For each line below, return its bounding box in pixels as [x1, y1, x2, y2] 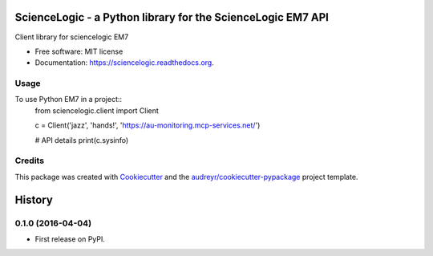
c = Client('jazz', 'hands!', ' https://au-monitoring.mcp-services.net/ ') [34, 120, 261, 130]
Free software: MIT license [34, 47, 123, 56]
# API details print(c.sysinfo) [34, 135, 129, 144]
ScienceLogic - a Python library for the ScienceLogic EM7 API [14, 10, 329, 24]
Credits [14, 155, 44, 166]
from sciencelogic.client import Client [34, 105, 160, 116]
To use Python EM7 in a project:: [14, 95, 123, 104]
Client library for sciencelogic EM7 [14, 32, 129, 42]
